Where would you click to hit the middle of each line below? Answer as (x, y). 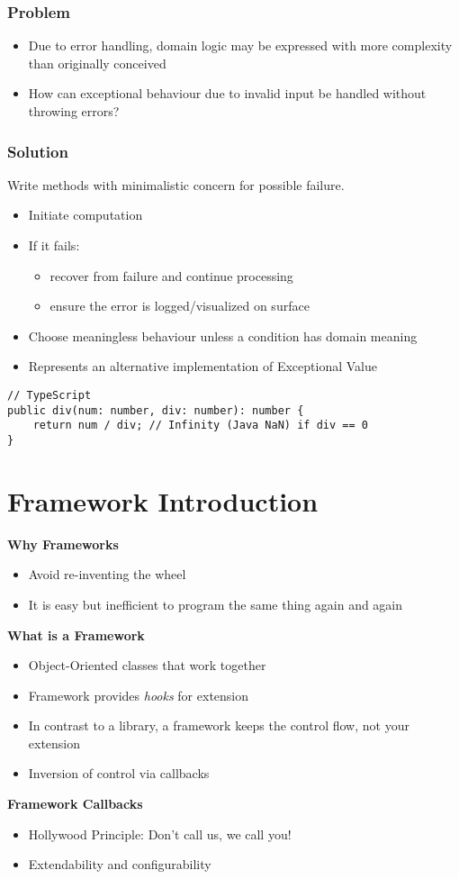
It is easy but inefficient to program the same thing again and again (216, 604)
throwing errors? (74, 111)
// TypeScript (49, 395)
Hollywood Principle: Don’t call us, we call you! (160, 834)
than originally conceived (97, 63)
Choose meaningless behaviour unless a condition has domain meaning (223, 335)
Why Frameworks (63, 544)
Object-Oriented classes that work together (147, 665)
